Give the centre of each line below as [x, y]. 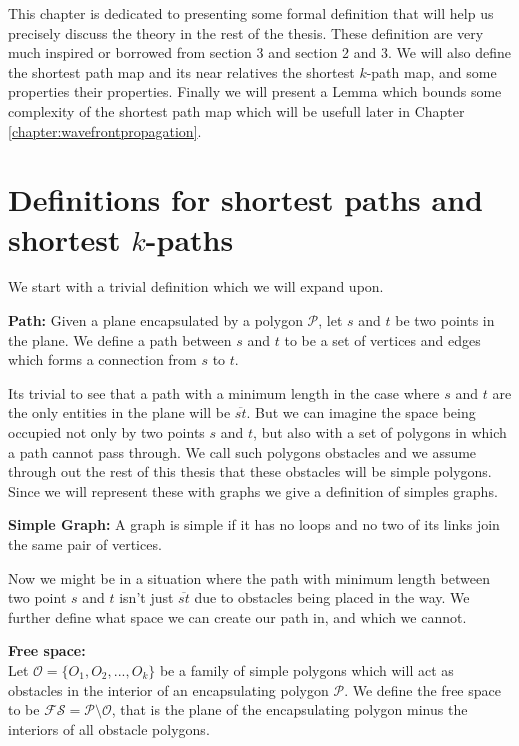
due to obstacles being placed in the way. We [332, 597]
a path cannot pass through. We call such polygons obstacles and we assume [242, 451]
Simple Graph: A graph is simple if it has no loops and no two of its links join [254, 524]
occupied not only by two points [106, 432]
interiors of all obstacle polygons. [109, 728]
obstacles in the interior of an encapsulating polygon [168, 689]
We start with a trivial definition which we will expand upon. [196, 286]
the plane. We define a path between [120, 339]
